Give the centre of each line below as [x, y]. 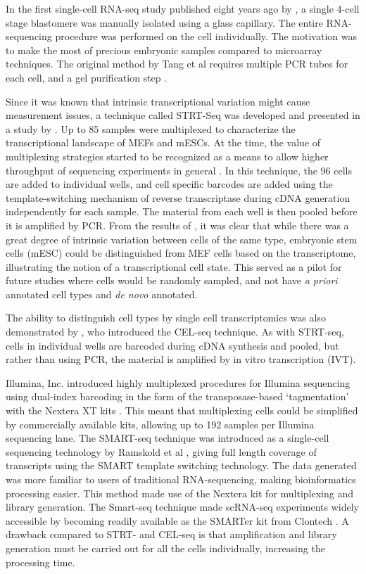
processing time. [40, 562]
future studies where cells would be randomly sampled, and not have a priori [172, 280]
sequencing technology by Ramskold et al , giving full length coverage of [161, 451]
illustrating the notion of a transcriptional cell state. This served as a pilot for [174, 266]
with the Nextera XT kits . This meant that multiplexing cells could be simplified [182, 410]
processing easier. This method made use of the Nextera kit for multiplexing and [180, 493]
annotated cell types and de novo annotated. [102, 294]
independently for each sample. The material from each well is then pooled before [182, 211]
